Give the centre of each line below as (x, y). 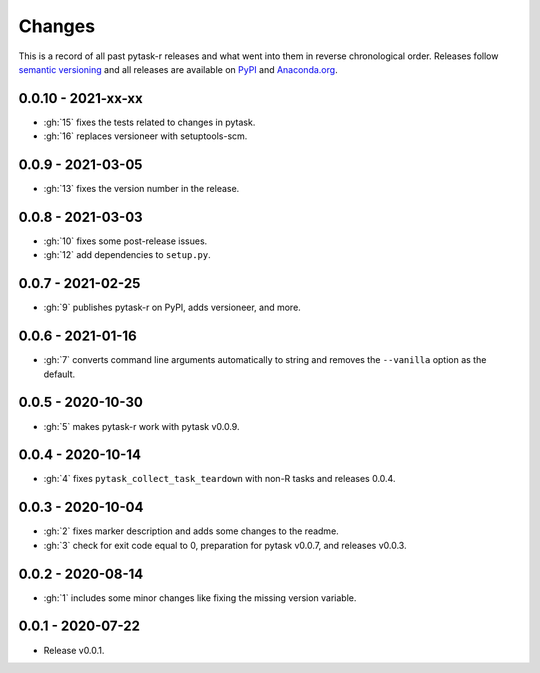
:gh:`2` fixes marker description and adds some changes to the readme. (191, 531)
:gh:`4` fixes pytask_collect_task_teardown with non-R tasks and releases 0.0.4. (219, 479)
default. (59, 374)
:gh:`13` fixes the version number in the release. (141, 189)
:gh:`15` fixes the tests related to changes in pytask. (149, 122)
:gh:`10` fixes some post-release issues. (125, 241)
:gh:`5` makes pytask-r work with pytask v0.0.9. (141, 426)
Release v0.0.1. (74, 650)
